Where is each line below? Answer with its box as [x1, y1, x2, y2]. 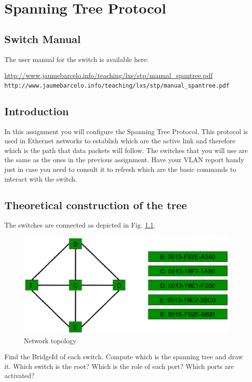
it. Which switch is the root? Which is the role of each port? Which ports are [4, 361, 234, 371]
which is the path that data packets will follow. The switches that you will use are [4, 145, 248, 155]
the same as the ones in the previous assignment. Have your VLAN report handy [4, 154, 244, 165]
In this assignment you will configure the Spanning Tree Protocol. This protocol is [4, 126, 248, 136]
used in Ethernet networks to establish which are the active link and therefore [4, 136, 236, 146]
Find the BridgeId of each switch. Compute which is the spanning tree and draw [4, 351, 243, 362]
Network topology [24, 335, 76, 345]
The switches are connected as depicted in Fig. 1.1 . [4, 220, 156, 230]
